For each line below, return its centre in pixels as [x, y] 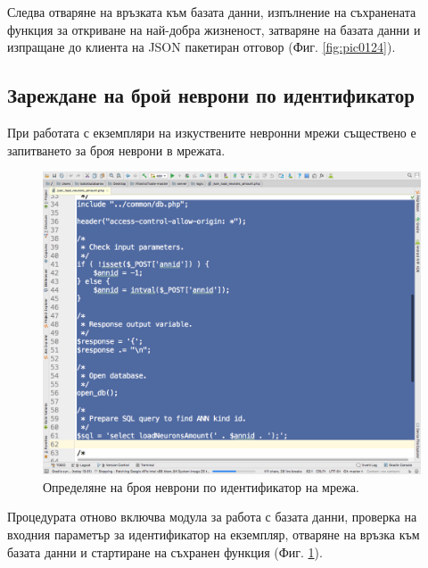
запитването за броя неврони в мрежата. [116, 150]
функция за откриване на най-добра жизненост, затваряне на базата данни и [214, 29]
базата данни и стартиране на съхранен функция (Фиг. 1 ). [165, 551]
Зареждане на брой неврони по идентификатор [211, 95]
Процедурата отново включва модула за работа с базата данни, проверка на [212, 517]
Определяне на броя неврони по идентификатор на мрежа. [201, 486]
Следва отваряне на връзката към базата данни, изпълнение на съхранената [212, 12]
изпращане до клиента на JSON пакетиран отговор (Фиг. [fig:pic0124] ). [202, 47]
